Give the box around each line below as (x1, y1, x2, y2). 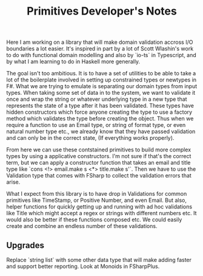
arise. (6, 178, 21, 186)
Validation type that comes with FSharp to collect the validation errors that (6, 172, 192, 179)
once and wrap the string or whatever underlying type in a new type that (6, 95, 187, 103)
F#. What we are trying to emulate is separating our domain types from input (6, 83, 198, 90)
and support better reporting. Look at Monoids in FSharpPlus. (6, 263, 160, 270)
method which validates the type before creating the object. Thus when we (6, 115, 194, 122)
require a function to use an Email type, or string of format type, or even (6, 122, 186, 129)
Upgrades (6, 240, 44, 250)
